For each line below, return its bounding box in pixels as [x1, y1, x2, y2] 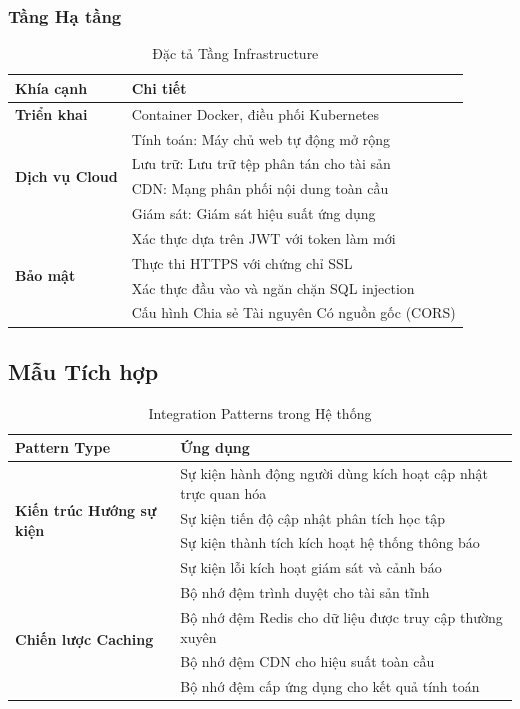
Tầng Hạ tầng [8, 3, 122, 28]
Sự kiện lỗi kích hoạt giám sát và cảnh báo [180, 557, 442, 578]
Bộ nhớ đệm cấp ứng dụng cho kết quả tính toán [180, 676, 480, 697]
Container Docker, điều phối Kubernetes [131, 103, 380, 124]
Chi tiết [131, 77, 187, 98]
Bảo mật [15, 265, 76, 286]
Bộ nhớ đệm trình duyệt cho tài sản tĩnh [180, 582, 430, 603]
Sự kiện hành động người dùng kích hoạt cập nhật [180, 463, 488, 484]
